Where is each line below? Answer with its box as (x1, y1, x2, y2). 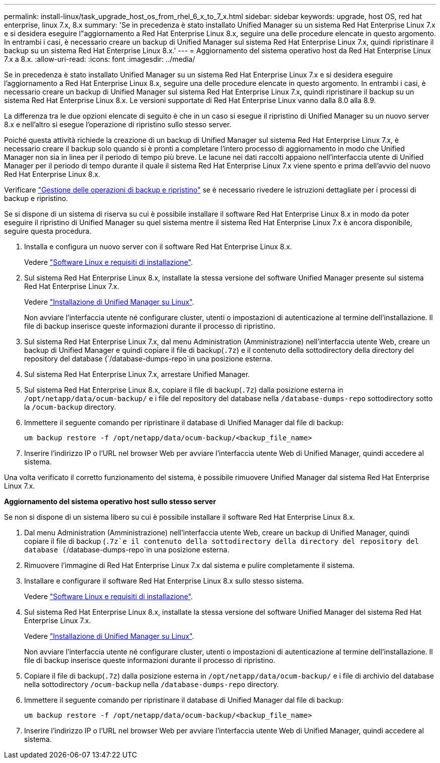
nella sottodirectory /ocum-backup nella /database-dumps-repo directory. (24, 680, 279, 689)
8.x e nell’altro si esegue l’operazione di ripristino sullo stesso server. (4, 120, 232, 129)
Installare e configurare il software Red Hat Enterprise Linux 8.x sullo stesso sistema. (24, 577, 304, 585)
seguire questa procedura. (4, 227, 91, 235)
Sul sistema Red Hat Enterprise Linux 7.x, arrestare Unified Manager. (24, 370, 250, 378)
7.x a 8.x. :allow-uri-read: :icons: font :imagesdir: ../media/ (4, 55, 195, 63)
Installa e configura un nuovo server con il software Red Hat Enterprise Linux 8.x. (24, 242, 292, 251)
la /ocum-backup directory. (24, 403, 117, 411)
